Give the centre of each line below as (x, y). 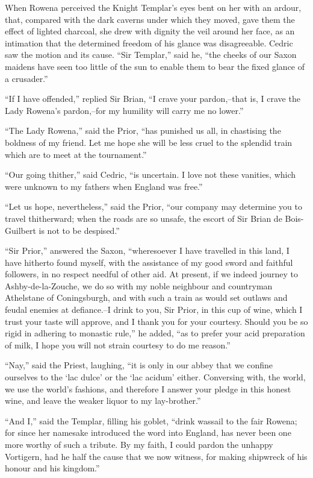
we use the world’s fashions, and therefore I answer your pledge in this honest (148, 388)
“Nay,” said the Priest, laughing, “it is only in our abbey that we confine (139, 365)
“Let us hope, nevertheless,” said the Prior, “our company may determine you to (153, 206)
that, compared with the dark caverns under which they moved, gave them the (150, 19)
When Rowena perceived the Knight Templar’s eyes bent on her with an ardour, (153, 7)
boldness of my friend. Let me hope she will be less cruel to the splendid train (149, 142)
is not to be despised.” (79, 230)
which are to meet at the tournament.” (76, 154)
